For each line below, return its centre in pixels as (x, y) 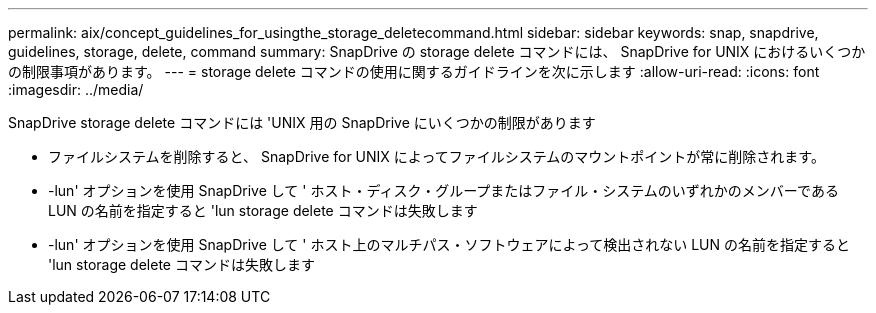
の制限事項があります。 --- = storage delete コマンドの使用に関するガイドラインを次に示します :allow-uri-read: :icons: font (414, 71)
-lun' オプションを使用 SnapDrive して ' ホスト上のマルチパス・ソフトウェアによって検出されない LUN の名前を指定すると (449, 244)
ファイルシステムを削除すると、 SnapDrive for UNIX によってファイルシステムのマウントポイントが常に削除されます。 (436, 156)
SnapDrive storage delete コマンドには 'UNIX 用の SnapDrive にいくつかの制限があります (302, 122)
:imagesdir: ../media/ (76, 89)
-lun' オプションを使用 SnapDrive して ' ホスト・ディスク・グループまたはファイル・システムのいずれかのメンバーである (443, 190)
